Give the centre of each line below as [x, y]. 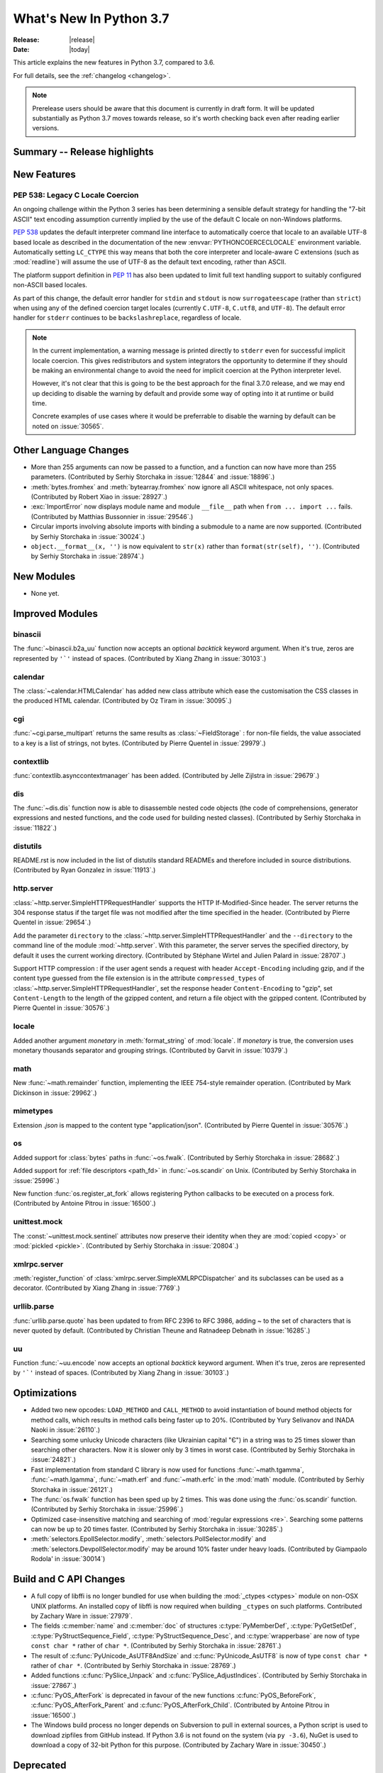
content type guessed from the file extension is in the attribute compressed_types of [139, 978]
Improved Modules [56, 614]
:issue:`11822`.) [35, 828]
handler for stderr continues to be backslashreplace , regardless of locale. [127, 318]
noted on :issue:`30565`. [68, 426]
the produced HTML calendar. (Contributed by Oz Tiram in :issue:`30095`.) [122, 701]
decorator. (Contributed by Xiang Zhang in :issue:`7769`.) [96, 1288]
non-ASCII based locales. [50, 285]
